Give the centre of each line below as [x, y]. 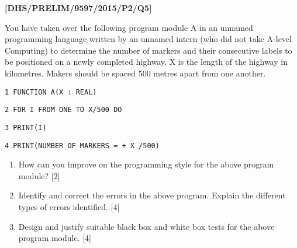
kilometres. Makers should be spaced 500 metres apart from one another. [135, 73]
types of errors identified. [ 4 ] [69, 206]
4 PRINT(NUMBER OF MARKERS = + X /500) [82, 146]
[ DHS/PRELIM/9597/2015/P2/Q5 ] [78, 8]
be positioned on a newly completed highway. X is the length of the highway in [146, 62]
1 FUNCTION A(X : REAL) [51, 92]
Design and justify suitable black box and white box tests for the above [146, 226]
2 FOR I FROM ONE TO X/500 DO [63, 110]
